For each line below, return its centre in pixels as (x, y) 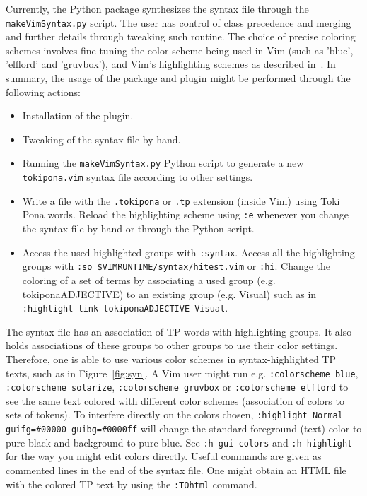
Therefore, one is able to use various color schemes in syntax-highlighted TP (171, 359)
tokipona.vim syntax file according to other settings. (138, 177)
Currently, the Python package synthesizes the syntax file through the (157, 8)
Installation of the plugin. (78, 116)
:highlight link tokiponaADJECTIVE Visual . (125, 308)
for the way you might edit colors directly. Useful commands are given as (164, 456)
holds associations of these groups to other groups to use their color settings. (172, 345)
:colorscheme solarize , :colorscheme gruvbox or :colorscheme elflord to (177, 387)
